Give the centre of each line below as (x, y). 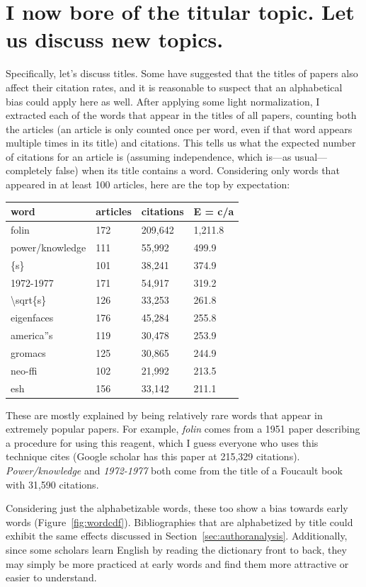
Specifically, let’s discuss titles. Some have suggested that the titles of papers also (182, 73)
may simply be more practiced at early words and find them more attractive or (177, 563)
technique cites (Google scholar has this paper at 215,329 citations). (153, 456)
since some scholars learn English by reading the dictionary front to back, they (176, 550)
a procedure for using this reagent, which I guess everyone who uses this (162, 442)
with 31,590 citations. (52, 484)
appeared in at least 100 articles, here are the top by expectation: (148, 184)
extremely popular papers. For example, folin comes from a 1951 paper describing (183, 429)
